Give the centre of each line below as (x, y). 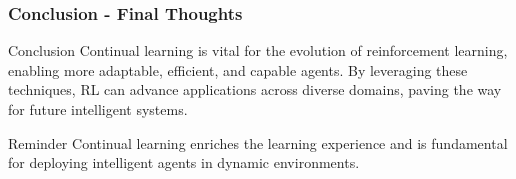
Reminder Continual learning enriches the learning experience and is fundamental (258, 142)
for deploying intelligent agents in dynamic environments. (184, 162)
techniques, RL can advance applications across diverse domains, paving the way (255, 89)
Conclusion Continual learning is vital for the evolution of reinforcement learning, (258, 50)
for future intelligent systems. (98, 109)
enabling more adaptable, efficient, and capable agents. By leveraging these (238, 69)
